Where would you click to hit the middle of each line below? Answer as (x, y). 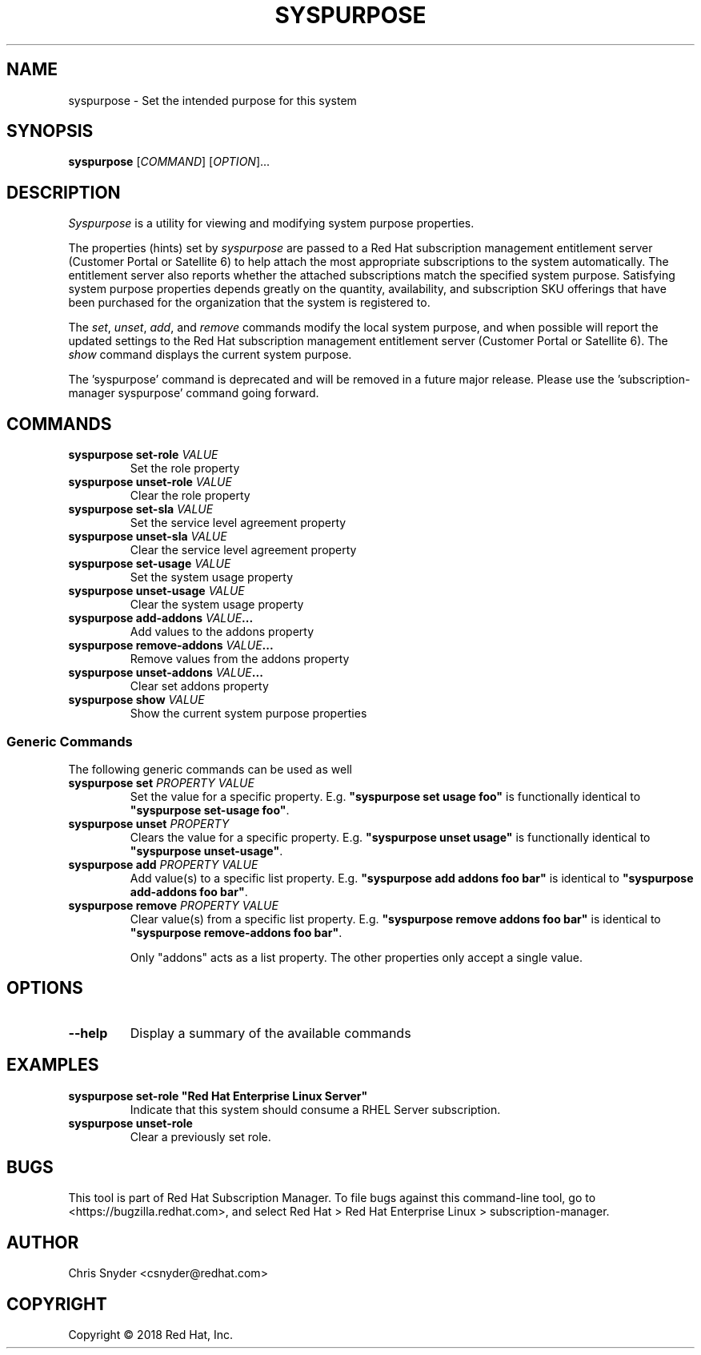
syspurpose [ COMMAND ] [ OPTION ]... (169, 162)
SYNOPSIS (50, 131)
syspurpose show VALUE (136, 700)
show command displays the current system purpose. (210, 355)
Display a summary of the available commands (270, 1033)
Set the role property (185, 468)
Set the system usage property (212, 577)
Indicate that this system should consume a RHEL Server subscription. (315, 1109)
